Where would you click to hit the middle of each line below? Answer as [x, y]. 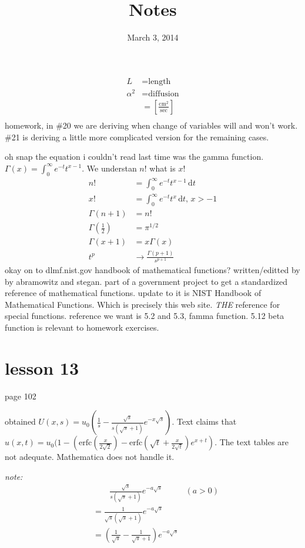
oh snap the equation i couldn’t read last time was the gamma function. [134, 157]
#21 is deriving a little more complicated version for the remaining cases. [137, 137]
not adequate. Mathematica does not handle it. [90, 457]
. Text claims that [204, 421]
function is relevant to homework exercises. [82, 327]
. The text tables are [252, 442]
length [160, 81]
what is [162, 168]
